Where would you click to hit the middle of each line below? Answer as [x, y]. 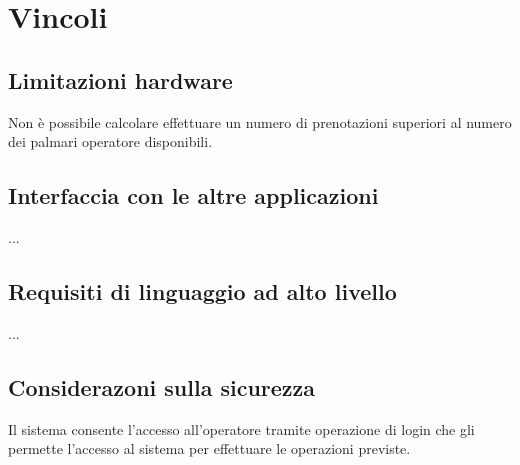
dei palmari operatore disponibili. [110, 141]
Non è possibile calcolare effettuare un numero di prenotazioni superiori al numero [260, 121]
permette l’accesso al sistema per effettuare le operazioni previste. [209, 448]
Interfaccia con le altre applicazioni [193, 195]
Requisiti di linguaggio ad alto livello [202, 290]
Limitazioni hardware [120, 79]
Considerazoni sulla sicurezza [162, 386]
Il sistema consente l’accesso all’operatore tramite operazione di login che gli [241, 428]
